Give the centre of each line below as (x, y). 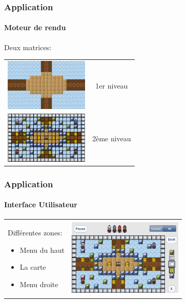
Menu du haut (42, 250)
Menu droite (39, 284)
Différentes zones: (35, 233)
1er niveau (112, 86)
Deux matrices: (28, 47)
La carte (33, 267)
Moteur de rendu (35, 27)
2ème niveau (112, 138)
